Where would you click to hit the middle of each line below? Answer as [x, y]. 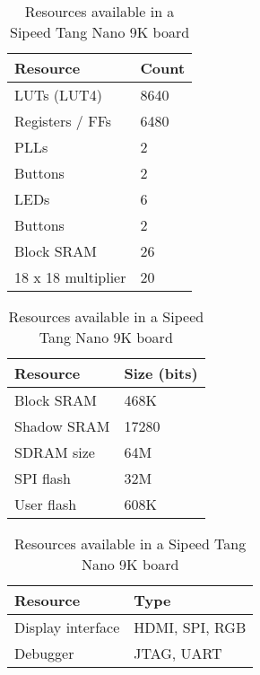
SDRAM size [55, 452]
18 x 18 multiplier [70, 277]
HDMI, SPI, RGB [190, 627]
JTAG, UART [178, 653]
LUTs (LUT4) [58, 95]
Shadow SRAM [62, 426]
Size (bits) [161, 373]
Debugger [44, 653]
